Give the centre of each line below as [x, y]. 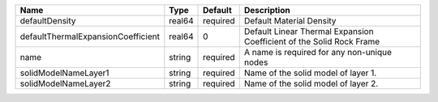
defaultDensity [48, 21]
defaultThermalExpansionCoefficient [90, 36]
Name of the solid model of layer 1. [310, 73]
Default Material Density [290, 21]
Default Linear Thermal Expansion [309, 31]
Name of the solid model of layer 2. [311, 83]
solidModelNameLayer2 [65, 83]
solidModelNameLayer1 [64, 73]
